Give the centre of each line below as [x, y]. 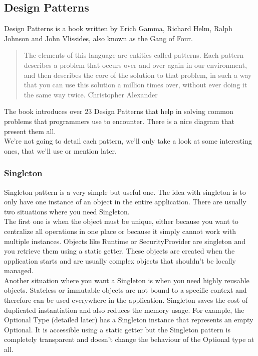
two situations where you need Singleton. [67, 211]
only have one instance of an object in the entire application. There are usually [125, 202]
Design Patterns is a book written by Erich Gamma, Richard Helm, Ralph [118, 28]
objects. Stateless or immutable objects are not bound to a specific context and [125, 290]
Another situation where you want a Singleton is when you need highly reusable [127, 280]
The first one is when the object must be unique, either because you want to [121, 221]
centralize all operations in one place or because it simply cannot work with [120, 231]
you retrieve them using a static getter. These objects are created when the [119, 251]
